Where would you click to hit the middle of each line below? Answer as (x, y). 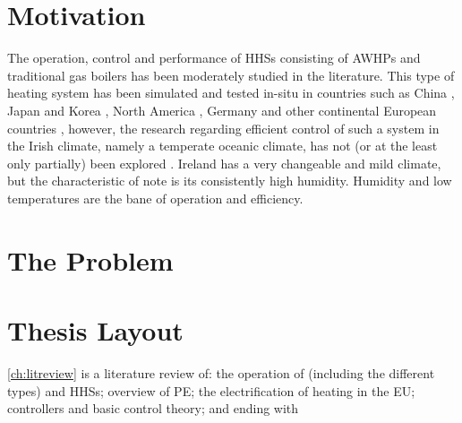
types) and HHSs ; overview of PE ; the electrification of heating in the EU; (211, 390)
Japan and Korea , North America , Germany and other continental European (222, 110)
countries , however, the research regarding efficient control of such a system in (223, 128)
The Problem (90, 259)
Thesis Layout (95, 330)
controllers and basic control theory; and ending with (153, 408)
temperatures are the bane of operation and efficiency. (155, 198)
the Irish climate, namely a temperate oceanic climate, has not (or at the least (222, 146)
